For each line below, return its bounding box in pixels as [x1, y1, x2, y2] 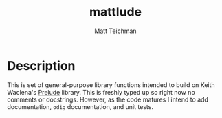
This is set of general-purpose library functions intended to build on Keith [7, 80, 215, 89]
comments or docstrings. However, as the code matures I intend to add [7, 95, 208, 104]
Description [7, 58, 76, 73]
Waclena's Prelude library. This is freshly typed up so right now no [7, 88, 196, 96]
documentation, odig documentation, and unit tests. [7, 102, 153, 110]
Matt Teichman [94, 27, 137, 35]
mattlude [89, 4, 142, 20]
